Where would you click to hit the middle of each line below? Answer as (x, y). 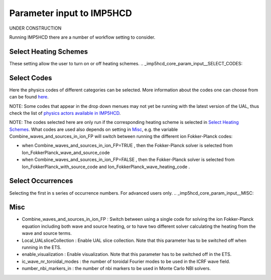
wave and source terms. (47, 233)
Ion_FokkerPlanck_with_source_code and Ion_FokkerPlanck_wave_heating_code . (106, 167)
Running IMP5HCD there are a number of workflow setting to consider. (82, 37)
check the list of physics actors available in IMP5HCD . (65, 113)
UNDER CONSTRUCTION (35, 28)
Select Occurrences (41, 181)
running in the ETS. (42, 247)
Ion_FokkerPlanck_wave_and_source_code (66, 153)
